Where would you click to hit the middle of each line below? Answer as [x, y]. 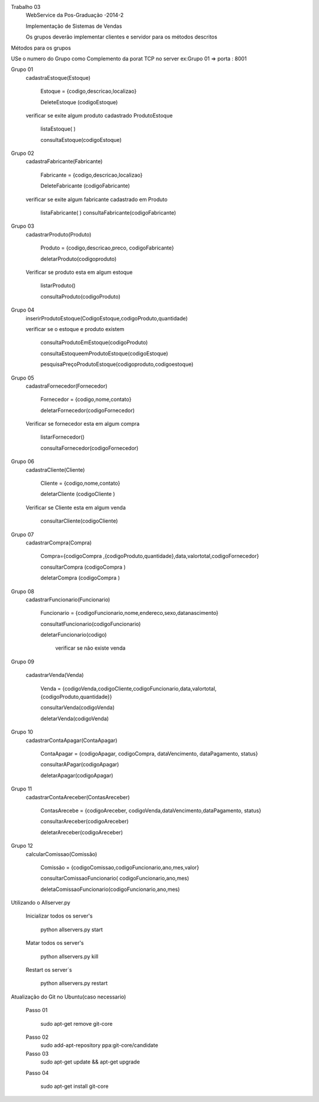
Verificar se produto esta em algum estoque [79, 272]
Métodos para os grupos [41, 48]
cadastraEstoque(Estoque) [58, 77]
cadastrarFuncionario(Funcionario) [68, 599]
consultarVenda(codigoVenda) [78, 708]
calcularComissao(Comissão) [61, 854]
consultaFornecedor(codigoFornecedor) [89, 448]
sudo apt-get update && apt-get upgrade [90, 1062]
